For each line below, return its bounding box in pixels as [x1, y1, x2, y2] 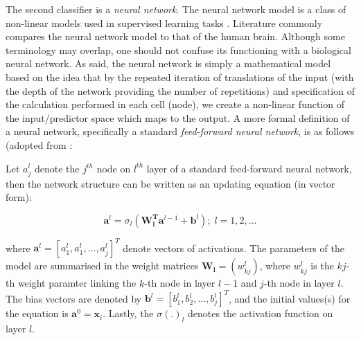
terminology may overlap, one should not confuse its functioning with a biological [6, 42, 351, 57]
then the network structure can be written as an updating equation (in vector [6, 176, 335, 190]
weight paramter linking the [17, 276, 137, 290]
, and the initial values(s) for [229, 291, 351, 305]
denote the [34, 161, 80, 175]
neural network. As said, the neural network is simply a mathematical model [6, 56, 331, 71]
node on [96, 161, 131, 175]
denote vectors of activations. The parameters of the [123, 240, 344, 255]
